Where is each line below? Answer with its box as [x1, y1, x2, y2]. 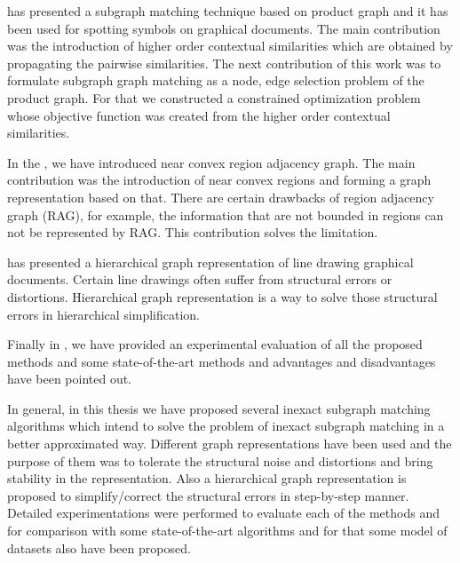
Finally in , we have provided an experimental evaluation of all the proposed [7, 335, 423, 353]
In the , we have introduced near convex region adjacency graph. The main [7, 153, 416, 171]
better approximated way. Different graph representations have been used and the [7, 434, 452, 453]
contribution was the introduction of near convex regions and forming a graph [7, 170, 432, 189]
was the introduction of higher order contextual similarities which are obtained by [7, 36, 453, 55]
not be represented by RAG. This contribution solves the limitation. [7, 223, 378, 242]
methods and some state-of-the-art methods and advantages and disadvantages [7, 352, 436, 370]
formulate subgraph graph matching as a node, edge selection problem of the [7, 71, 424, 90]
